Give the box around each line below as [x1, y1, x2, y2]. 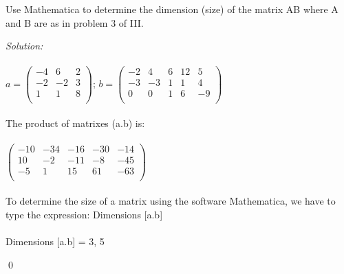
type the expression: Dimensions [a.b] [6, 207, 163, 221]
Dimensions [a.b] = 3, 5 [6, 233, 105, 248]
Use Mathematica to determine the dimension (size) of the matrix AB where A [6, 2, 338, 16]
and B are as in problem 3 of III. [6, 15, 144, 30]
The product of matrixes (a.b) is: [6, 116, 145, 130]
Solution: [6, 38, 43, 53]
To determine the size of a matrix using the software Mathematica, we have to [6, 194, 336, 208]
